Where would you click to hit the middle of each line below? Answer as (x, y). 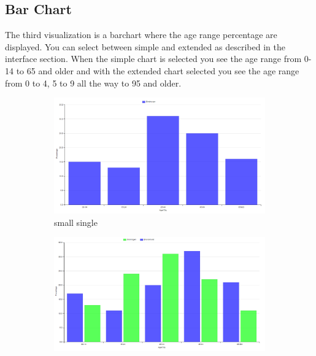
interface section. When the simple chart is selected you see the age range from (153, 59)
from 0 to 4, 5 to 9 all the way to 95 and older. (93, 83)
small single (76, 222)
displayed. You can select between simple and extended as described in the (145, 46)
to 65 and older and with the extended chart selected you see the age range (158, 70)
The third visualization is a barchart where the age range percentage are (141, 35)
